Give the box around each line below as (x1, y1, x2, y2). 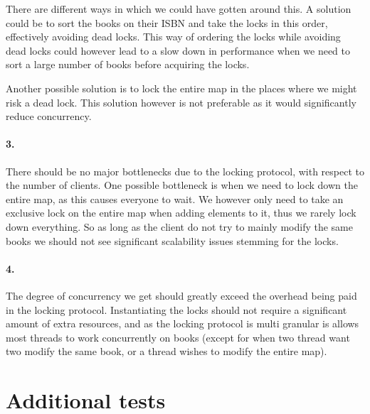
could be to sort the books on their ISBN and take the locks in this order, (6, 15, 328, 30)
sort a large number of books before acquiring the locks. (6, 57, 250, 72)
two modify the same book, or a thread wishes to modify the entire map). (6, 344, 327, 359)
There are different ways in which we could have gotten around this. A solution (6, 1, 351, 16)
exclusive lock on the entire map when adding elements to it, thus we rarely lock (6, 205, 356, 220)
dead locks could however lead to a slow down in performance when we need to (6, 43, 350, 58)
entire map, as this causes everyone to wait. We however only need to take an (6, 191, 344, 206)
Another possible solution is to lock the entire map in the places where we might (6, 80, 357, 95)
